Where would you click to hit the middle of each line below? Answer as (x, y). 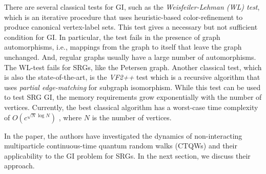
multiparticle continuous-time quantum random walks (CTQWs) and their (121, 146)
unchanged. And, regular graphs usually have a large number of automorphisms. (130, 57)
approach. (19, 166)
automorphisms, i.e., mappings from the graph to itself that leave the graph (123, 47)
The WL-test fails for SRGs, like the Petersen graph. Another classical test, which (133, 67)
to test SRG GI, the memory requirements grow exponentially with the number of (133, 97)
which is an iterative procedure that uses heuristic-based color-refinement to (124, 17)
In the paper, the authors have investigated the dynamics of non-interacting (123, 135)
